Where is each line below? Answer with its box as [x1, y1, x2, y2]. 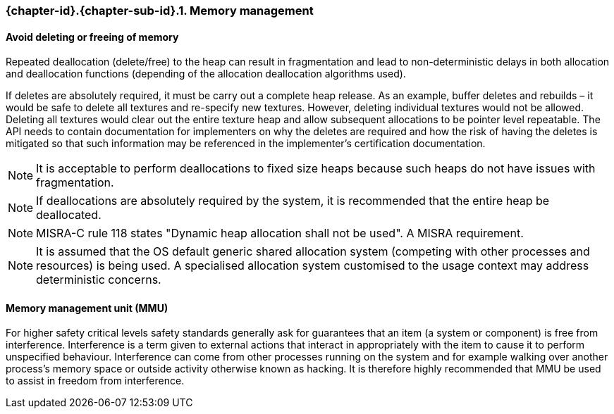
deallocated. [36, 208, 102, 222]
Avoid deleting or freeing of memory [6, 30, 179, 43]
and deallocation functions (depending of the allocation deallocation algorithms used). [6, 68, 406, 80]
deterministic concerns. [36, 272, 161, 287]
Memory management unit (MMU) [6, 301, 168, 314]
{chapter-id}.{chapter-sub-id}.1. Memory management [6, 4, 314, 18]
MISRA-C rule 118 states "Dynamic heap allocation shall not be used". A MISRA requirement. [36, 226, 524, 241]
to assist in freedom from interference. [6, 375, 185, 387]
